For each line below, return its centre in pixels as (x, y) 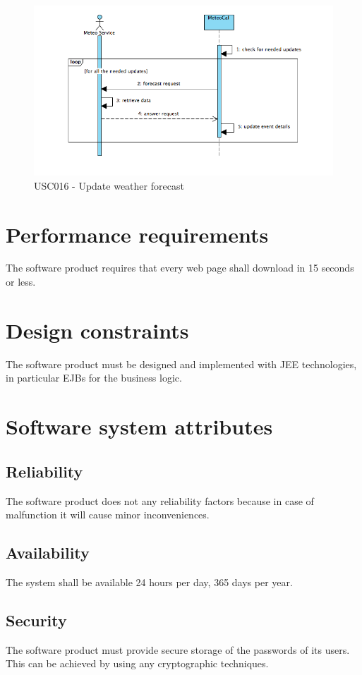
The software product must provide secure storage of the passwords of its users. (178, 649)
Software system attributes (139, 426)
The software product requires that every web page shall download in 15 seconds (180, 268)
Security (36, 620)
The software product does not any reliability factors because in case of (160, 500)
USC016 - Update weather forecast (109, 185)
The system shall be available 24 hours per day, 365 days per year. (149, 582)
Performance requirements (137, 234)
